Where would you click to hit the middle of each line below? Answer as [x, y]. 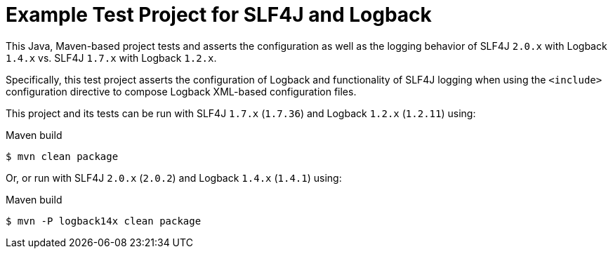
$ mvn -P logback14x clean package [104, 221]
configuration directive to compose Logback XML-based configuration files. [181, 91]
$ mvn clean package [62, 156]
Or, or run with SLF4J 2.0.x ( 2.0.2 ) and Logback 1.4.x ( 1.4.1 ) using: [174, 178]
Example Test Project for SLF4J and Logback [219, 15]
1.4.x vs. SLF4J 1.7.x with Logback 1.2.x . [111, 58]
